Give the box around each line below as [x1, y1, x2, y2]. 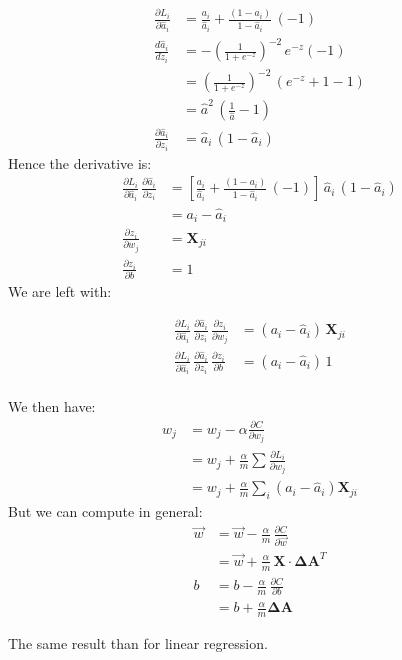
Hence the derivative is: [8, 152, 152, 173]
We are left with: [8, 281, 112, 302]
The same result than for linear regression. [8, 632, 268, 653]
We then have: [8, 396, 96, 417]
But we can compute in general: [8, 501, 203, 522]
